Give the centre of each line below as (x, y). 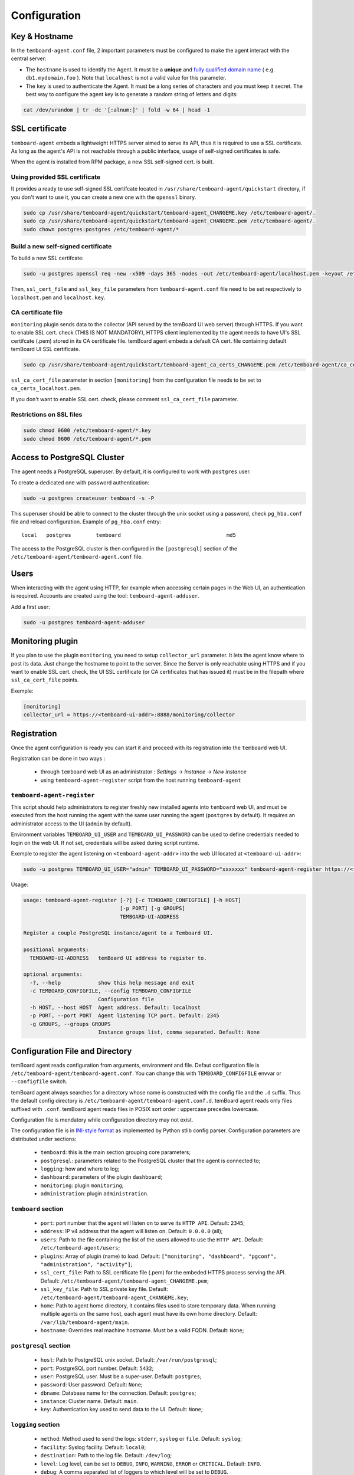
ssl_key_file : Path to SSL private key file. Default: (104, 1289)
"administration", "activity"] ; (86, 1264)
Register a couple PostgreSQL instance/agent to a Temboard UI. (118, 933)
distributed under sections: (44, 1139)
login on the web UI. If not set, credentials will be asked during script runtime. (105, 843)
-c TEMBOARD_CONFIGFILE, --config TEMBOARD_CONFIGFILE (111, 991)
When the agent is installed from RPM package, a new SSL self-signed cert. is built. (112, 162)
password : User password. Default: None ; (91, 1385)
